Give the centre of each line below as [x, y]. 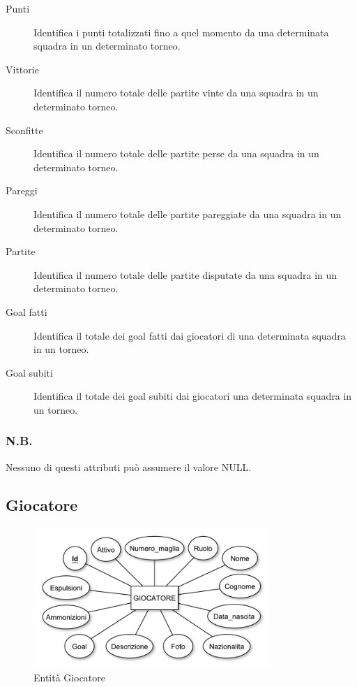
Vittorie [22, 69]
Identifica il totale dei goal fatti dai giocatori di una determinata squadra [190, 335]
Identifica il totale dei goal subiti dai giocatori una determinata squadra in [193, 396]
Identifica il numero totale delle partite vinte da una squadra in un [176, 93]
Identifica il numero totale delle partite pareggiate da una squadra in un [188, 214]
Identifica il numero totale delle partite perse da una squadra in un [176, 153]
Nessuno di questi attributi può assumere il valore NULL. [129, 467]
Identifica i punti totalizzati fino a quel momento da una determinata [181, 32]
